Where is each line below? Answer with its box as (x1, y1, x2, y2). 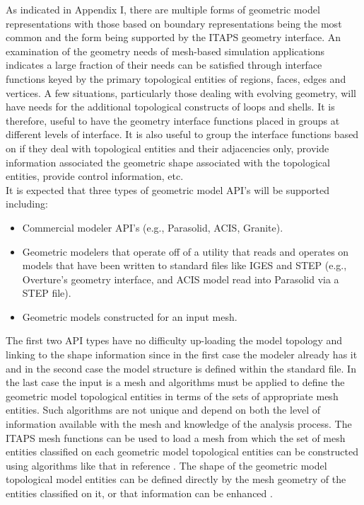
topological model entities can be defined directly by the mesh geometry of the (6, 472, 346, 487)
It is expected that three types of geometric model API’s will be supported (6, 182, 329, 197)
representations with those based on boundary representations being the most (6, 16, 342, 30)
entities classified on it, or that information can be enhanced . (6, 486, 273, 500)
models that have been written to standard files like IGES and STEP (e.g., (22, 258, 347, 273)
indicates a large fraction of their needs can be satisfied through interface (6, 57, 322, 72)
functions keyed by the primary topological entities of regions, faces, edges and (6, 71, 346, 86)
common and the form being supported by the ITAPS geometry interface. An (6, 30, 341, 45)
